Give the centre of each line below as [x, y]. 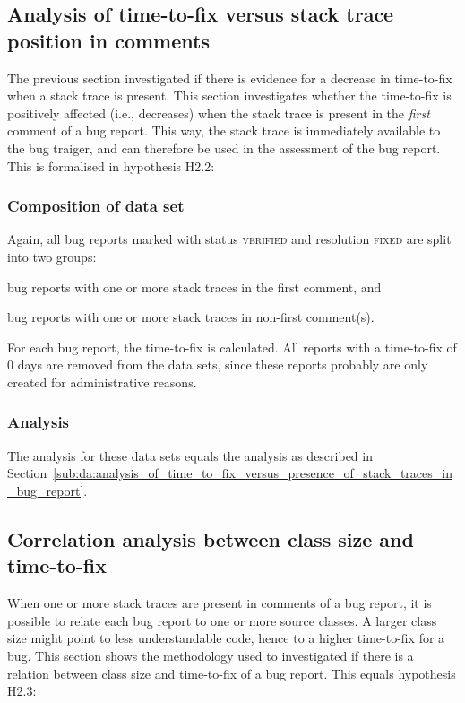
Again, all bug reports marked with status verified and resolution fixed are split [229, 239]
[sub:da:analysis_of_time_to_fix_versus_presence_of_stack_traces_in [253, 473]
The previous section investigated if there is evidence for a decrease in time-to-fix [230, 78]
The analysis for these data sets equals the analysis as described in [190, 455]
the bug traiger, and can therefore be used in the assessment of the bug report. [224, 148]
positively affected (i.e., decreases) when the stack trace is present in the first [219, 113]
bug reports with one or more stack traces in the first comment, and [194, 286]
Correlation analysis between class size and [211, 538]
